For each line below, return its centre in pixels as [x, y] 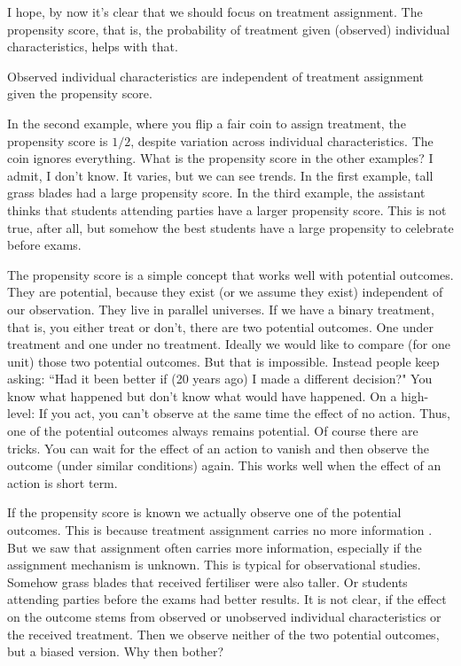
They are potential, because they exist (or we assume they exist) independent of [225, 292]
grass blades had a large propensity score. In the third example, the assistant [216, 193]
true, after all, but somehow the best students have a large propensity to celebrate [230, 227]
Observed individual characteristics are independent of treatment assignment [215, 76]
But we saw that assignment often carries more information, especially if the [215, 547]
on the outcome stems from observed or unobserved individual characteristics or [224, 616]
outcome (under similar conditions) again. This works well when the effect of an [224, 465]
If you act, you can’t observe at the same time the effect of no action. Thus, [244, 413]
